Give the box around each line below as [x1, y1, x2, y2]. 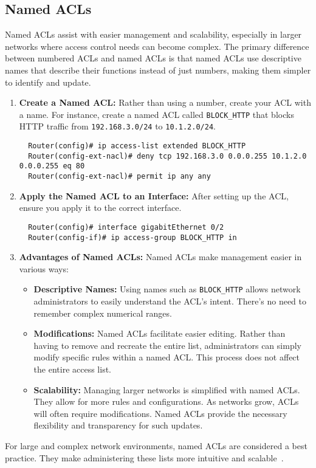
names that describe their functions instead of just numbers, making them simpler [5, 63, 311, 76]
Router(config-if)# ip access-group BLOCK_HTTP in [28, 233, 237, 242]
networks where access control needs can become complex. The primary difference [5, 40, 309, 52]
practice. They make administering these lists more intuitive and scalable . [5, 451, 284, 464]
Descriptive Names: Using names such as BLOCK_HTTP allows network [33, 283, 301, 295]
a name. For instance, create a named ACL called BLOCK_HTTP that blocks [19, 108, 294, 120]
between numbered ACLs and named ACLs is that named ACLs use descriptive [5, 52, 301, 64]
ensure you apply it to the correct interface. [19, 201, 182, 214]
